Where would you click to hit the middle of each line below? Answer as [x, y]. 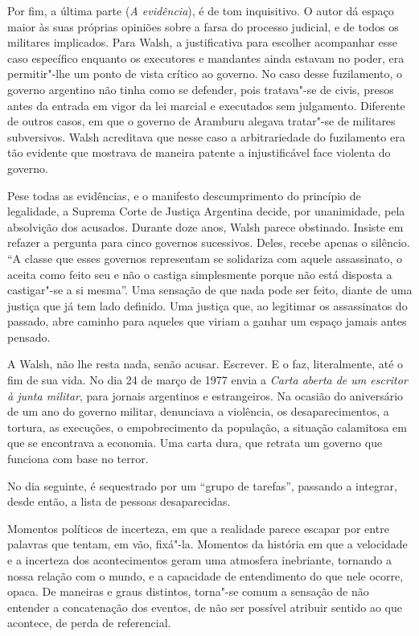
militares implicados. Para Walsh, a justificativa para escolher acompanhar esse [203, 42]
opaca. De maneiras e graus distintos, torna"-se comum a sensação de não [188, 591]
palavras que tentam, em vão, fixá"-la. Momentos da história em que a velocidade [207, 544]
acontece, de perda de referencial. [89, 623]
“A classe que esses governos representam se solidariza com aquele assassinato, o [205, 258]
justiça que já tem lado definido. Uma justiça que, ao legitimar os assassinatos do [207, 305]
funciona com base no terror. [78, 459]
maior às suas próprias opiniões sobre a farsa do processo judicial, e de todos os [203, 26]
